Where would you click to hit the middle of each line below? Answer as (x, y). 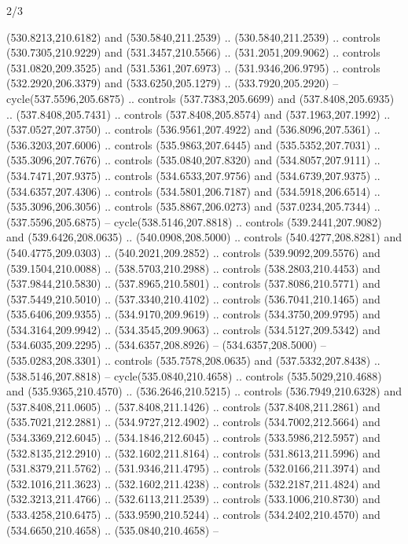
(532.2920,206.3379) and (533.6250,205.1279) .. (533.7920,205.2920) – (173, 83)
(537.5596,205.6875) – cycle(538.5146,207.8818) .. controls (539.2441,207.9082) (194, 221)
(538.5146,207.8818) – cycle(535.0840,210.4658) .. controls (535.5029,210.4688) (194, 375)
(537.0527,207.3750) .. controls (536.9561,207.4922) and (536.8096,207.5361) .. (193, 129)
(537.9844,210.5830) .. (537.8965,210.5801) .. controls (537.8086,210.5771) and (193, 283)
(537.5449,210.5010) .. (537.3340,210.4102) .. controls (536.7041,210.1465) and (193, 298)
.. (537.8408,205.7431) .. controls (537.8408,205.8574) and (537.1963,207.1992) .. (198, 114)
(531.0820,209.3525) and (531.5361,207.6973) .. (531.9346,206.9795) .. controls (193, 67)
